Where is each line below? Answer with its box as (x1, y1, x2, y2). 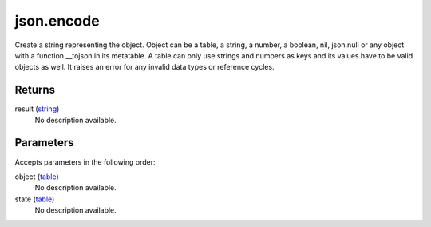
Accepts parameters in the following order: (14, 157, 156, 167)
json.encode (14, 12, 100, 30)
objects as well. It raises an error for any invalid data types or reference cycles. (14, 62, 275, 72)
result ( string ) (14, 104, 60, 113)
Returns (14, 83, 56, 97)
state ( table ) (14, 194, 55, 204)
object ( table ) (14, 172, 59, 181)
